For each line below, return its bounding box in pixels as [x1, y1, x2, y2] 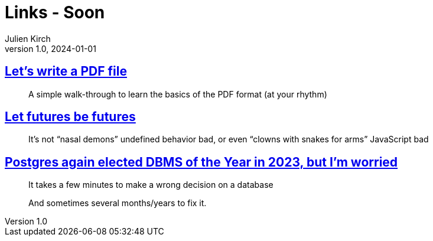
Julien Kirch [5, 33, 51, 44]
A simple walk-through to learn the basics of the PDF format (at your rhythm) [28, 89, 327, 99]
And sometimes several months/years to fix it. [28, 198, 207, 209]
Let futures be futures [5, 109, 136, 125]
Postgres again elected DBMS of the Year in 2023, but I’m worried [5, 154, 398, 170]
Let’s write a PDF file [5, 64, 127, 79]
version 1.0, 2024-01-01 [5, 43, 96, 54]
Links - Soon [5, 2, 105, 22]
